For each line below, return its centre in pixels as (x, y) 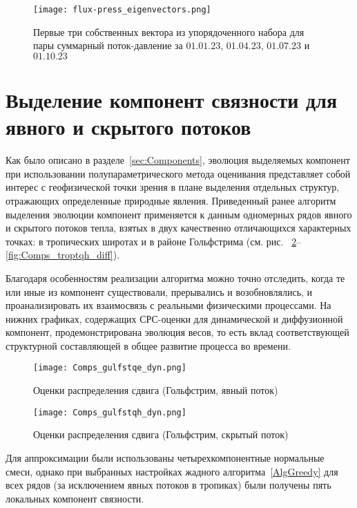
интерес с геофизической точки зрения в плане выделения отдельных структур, (173, 187)
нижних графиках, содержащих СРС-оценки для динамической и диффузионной (174, 318)
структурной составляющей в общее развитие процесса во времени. (148, 345)
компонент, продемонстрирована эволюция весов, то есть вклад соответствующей (177, 332)
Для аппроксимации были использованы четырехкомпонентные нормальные (165, 457)
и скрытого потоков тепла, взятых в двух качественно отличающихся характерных (178, 228)
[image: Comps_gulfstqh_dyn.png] (110, 412)
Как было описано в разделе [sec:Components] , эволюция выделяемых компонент (178, 160)
